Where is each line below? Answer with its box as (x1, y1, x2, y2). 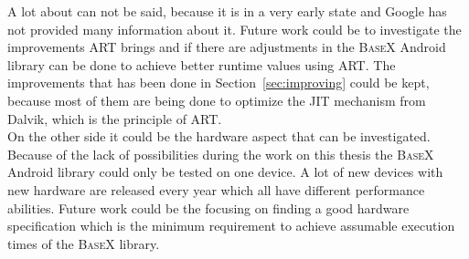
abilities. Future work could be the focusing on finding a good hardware (7, 198, 410, 217)
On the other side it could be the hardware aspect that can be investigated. (7, 127, 431, 146)
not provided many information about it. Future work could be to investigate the (7, 19, 462, 38)
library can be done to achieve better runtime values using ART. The (7, 55, 396, 74)
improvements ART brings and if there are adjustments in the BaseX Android (7, 37, 446, 57)
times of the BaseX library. (7, 233, 160, 253)
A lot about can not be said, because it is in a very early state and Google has (7, 2, 447, 20)
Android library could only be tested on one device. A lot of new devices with (7, 162, 443, 181)
